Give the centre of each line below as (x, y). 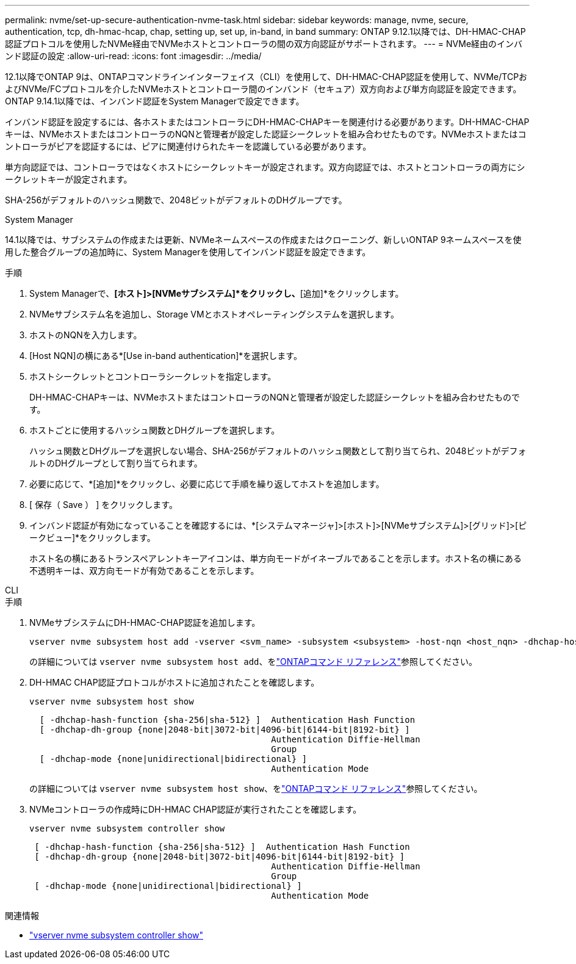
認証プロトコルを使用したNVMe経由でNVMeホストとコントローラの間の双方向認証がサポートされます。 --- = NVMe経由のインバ (264, 44)
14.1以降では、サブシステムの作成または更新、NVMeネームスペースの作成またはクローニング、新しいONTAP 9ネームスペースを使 (263, 240)
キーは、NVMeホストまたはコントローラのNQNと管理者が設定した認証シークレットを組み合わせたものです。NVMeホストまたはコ (266, 134)
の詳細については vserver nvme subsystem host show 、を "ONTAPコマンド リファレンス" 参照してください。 (256, 788)
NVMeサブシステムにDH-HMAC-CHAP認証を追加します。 (145, 622)
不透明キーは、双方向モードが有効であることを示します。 (144, 571)
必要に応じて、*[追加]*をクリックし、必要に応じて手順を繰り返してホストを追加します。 (207, 484)
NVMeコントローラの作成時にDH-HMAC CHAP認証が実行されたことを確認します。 (196, 809)
